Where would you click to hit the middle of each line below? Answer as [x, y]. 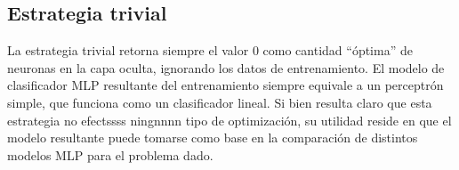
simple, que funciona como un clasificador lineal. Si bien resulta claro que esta [220, 102]
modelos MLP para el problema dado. [110, 154]
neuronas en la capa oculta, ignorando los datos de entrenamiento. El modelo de [226, 67]
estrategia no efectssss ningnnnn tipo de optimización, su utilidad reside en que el [229, 120]
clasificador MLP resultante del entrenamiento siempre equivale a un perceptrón [225, 85]
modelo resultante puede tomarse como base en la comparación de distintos [213, 138]
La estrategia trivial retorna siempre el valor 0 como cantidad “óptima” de [210, 50]
